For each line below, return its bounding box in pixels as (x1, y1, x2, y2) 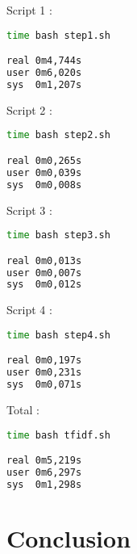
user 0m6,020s (6, 67, 82, 78)
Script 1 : (6, 2, 52, 18)
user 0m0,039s (6, 166, 82, 178)
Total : (6, 401, 39, 418)
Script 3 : (6, 201, 52, 218)
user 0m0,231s (6, 367, 82, 379)
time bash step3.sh (6, 229, 110, 241)
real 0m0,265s (6, 154, 82, 166)
